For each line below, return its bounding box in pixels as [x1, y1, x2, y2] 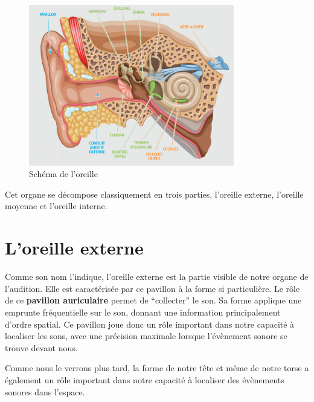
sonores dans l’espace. [5, 385, 85, 398]
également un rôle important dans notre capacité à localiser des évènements [5, 373, 284, 386]
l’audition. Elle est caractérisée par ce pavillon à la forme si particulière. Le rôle [5, 282, 300, 294]
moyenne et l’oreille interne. [5, 199, 107, 212]
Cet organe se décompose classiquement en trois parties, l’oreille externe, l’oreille [5, 187, 304, 200]
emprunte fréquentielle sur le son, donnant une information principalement [5, 305, 281, 318]
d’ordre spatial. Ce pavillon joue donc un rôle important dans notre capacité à [5, 317, 295, 330]
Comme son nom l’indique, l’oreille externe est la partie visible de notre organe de [5, 270, 309, 283]
